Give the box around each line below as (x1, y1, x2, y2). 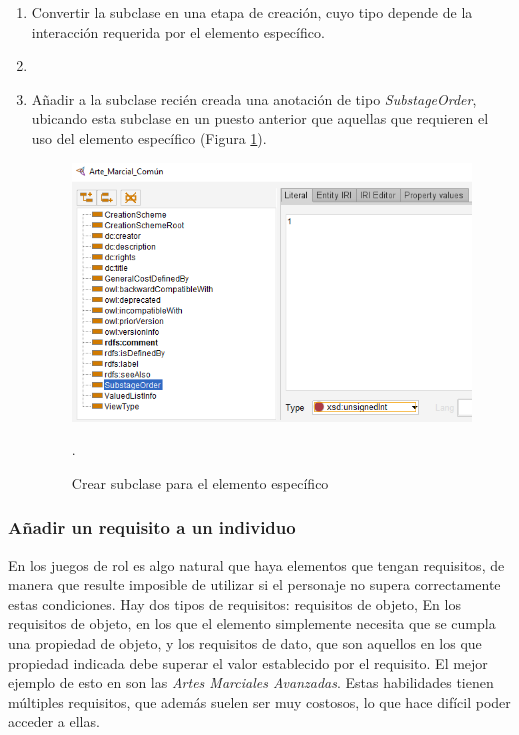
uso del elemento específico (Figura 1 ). (31, 127, 267, 148)
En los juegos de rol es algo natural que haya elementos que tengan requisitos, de (8, 554, 505, 575)
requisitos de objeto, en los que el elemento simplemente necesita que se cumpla (8, 613, 496, 634)
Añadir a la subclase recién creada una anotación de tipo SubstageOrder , (31, 88, 477, 109)
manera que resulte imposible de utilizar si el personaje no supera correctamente (8, 574, 501, 595)
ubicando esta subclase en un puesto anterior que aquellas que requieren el (31, 108, 489, 129)
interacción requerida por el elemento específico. (31, 21, 325, 42)
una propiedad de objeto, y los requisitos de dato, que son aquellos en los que (8, 632, 482, 653)
